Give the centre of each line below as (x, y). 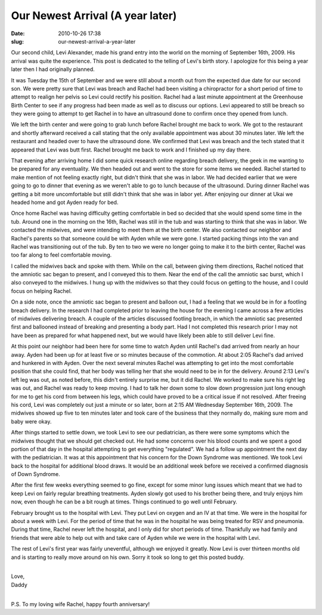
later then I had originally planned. (53, 69)
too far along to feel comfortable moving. (61, 255)
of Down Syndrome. (36, 474)
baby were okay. (31, 421)
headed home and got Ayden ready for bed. (65, 202)
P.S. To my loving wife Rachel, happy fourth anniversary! (80, 604)
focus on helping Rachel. (41, 291)
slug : (17, 41)
